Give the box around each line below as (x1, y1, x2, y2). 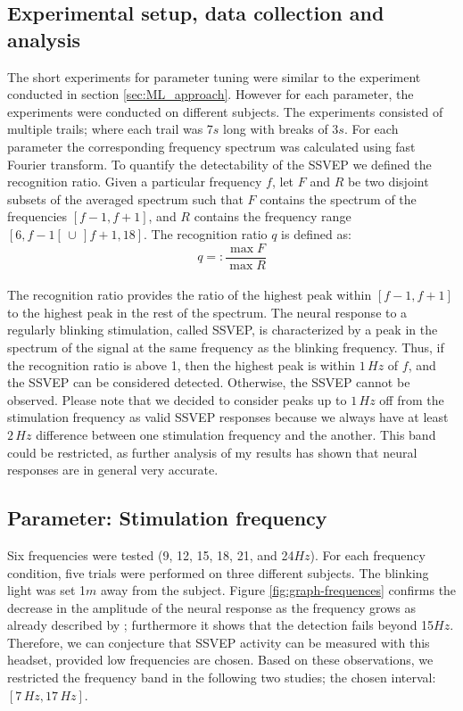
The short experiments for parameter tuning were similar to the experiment (7, 67, 421, 86)
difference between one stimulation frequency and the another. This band (36, 425, 436, 443)
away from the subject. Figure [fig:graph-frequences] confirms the (100, 581, 457, 599)
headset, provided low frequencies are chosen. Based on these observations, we (7, 650, 434, 669)
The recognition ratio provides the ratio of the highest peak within (7, 285, 372, 304)
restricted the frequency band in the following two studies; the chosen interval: (7, 668, 436, 687)
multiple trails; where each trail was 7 (7, 120, 213, 138)
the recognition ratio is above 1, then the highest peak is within (7, 355, 355, 374)
